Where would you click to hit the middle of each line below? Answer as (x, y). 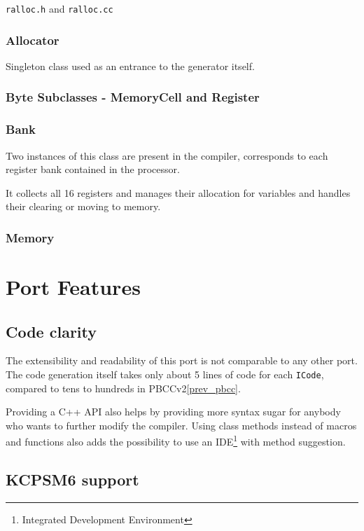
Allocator (33, 40)
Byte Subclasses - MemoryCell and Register (133, 97)
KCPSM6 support (72, 479)
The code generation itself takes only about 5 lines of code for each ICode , (165, 374)
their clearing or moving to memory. (83, 206)
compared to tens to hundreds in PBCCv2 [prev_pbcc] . (123, 388)
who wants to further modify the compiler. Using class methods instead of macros (181, 425)
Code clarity (51, 331)
